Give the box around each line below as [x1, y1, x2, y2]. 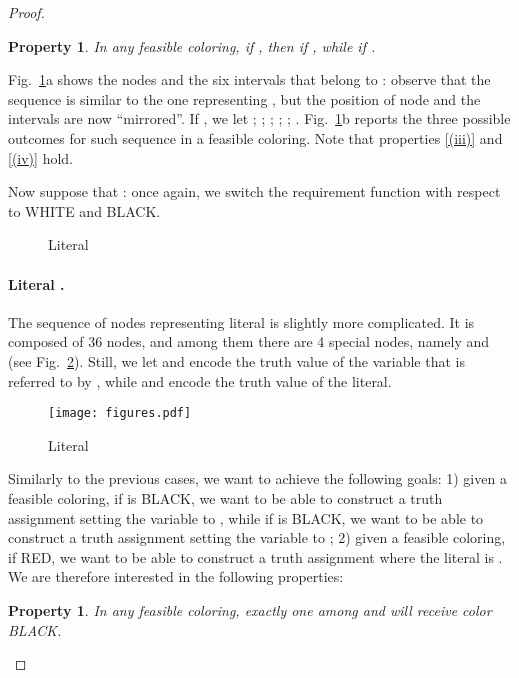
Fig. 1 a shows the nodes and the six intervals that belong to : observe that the [8, 69, 491, 90]
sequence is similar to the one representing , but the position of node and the [8, 88, 481, 109]
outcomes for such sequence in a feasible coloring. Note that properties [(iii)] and [8, 127, 503, 148]
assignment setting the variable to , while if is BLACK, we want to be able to [8, 507, 484, 528]
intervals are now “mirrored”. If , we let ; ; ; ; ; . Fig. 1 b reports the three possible [8, 108, 511, 129]
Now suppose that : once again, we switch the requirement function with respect [8, 181, 501, 202]
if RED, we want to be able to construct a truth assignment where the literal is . [8, 546, 503, 567]
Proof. [8, 2, 45, 22]
